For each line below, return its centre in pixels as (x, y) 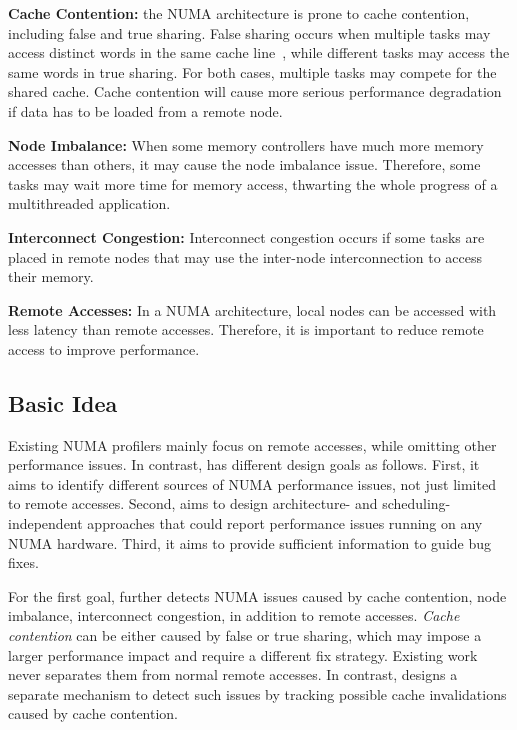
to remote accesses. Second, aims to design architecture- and (193, 503)
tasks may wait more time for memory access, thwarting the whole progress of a (253, 183)
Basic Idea (63, 402)
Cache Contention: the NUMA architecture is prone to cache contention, (239, 13)
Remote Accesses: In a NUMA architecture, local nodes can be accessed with (252, 309)
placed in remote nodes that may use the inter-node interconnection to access (245, 256)
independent (45, 523)
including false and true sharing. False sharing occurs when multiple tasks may (249, 32)
